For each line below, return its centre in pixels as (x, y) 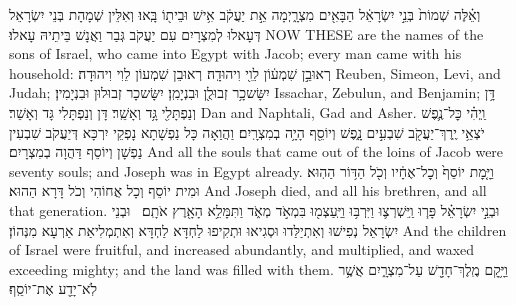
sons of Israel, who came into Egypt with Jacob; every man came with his (235, 53)
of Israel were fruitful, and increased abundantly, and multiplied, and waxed (242, 249)
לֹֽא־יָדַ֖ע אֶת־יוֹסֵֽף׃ (53, 288)
